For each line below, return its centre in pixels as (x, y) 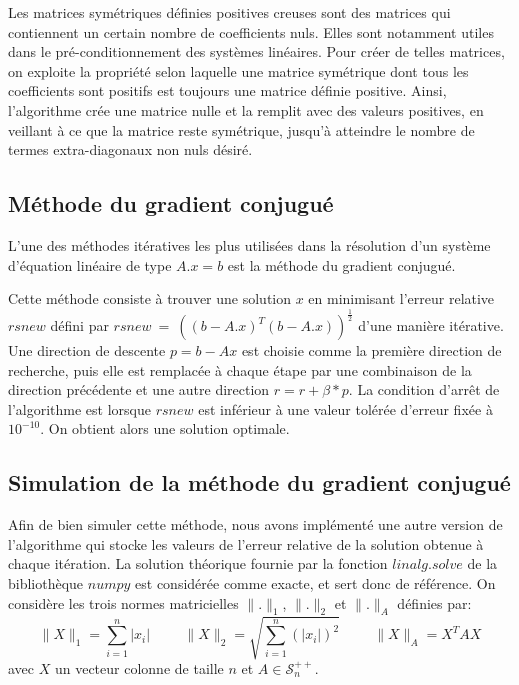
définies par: (434, 602)
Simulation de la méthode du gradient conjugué (259, 482)
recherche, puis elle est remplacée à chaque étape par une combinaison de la (240, 369)
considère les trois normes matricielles (123, 602)
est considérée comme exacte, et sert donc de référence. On (315, 583)
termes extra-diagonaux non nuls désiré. (130, 149)
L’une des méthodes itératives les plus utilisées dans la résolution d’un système (249, 244)
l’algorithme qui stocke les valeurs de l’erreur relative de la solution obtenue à (246, 543)
